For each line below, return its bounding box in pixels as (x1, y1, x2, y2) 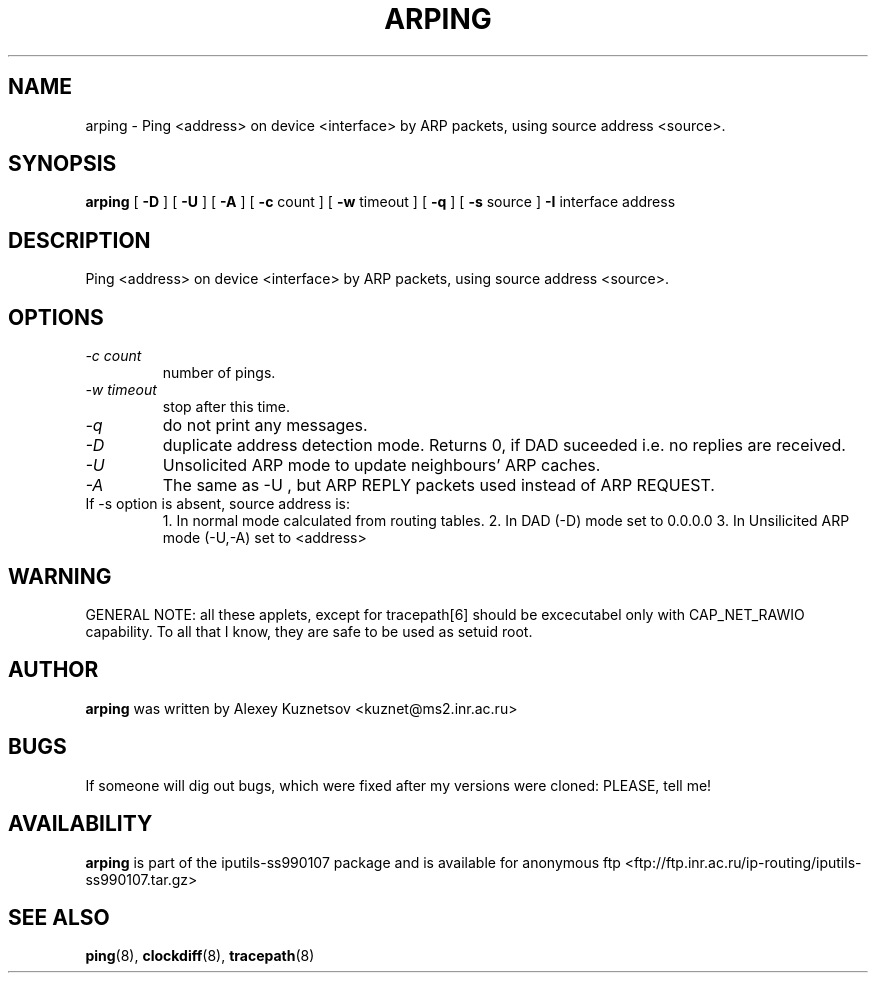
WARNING (8, 563, 112, 589)
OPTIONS (8, 304, 104, 330)
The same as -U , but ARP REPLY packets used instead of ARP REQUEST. (162, 475, 715, 496)
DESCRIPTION (8, 227, 151, 253)
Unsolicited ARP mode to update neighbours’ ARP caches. (162, 455, 601, 476)
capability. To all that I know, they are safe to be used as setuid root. (85, 622, 533, 640)
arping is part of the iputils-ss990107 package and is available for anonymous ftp (85, 853, 621, 871)
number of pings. (162, 364, 276, 382)
